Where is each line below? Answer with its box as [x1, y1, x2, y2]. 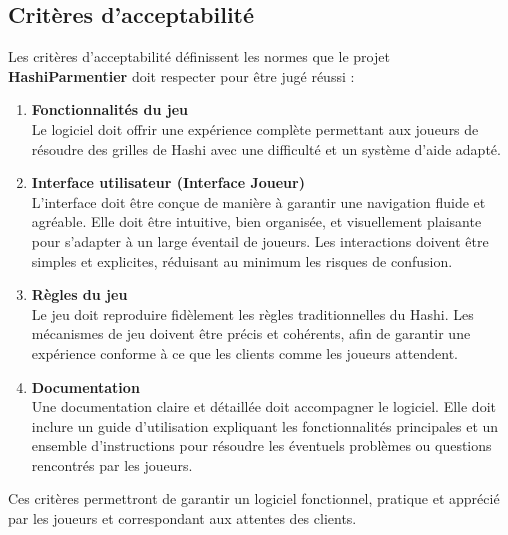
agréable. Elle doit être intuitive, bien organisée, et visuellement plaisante [31, 211, 482, 232]
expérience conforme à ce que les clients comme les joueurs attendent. [31, 342, 458, 363]
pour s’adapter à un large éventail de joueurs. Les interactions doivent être [31, 230, 489, 251]
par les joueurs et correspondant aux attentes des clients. [8, 508, 357, 529]
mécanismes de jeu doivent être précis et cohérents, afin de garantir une [31, 323, 471, 344]
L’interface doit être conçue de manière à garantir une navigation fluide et [31, 191, 486, 212]
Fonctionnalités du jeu [31, 99, 189, 120]
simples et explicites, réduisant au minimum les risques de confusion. [31, 250, 453, 271]
